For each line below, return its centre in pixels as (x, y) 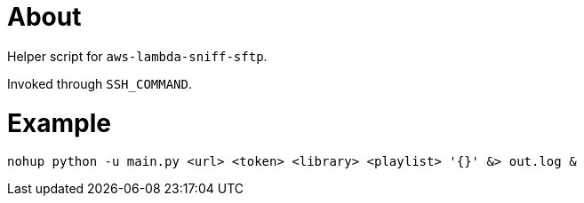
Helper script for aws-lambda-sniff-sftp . (137, 56)
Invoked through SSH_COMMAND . (100, 83)
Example (59, 123)
